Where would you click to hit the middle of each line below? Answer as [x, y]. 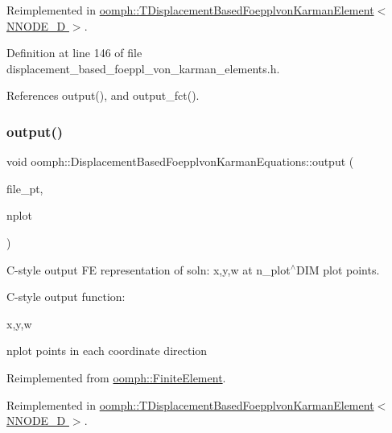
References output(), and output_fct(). [103, 95]
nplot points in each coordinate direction [107, 351]
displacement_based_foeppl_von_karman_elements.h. [143, 68]
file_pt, [25, 188]
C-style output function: [66, 297]
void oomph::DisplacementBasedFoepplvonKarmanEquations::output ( [180, 161]
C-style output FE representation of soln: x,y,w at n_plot [149, 269]
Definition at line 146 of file [74, 53]
